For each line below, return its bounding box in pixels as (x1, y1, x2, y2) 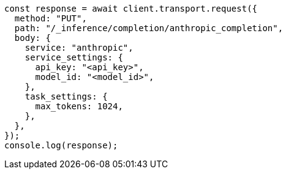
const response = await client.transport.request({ (4, 4, 258, 13)
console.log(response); (4, 140, 118, 150)
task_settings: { (24, 92, 108, 101)
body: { (14, 33, 51, 43)
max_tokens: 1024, (35, 101, 123, 111)
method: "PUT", (14, 13, 87, 23)
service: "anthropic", (24, 43, 134, 53)
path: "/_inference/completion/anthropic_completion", (14, 23, 284, 33)
